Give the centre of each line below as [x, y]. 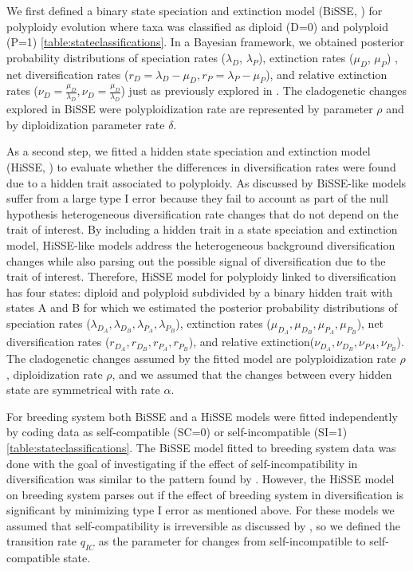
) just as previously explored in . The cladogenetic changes [264, 91]
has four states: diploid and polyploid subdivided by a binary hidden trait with [200, 291]
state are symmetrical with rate [83, 390]
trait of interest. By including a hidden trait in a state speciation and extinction [202, 229]
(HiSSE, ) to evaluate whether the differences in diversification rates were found [201, 166]
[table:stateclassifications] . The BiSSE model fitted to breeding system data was [201, 447]
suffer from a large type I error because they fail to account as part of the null [197, 198]
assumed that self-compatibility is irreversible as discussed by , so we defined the [203, 525]
